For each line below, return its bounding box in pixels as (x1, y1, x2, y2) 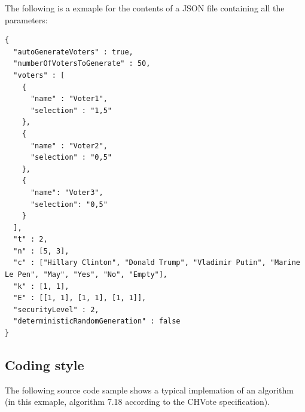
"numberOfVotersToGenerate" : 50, (13, 59, 151, 68)
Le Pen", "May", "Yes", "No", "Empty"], (5, 270, 168, 279)
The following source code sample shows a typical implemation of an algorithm (5, 383, 294, 396)
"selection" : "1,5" (30, 106, 112, 115)
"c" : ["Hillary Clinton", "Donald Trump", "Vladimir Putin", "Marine (13, 258, 300, 267)
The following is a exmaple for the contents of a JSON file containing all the (5, 2, 285, 14)
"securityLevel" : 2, (13, 305, 99, 314)
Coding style (5, 356, 84, 374)
